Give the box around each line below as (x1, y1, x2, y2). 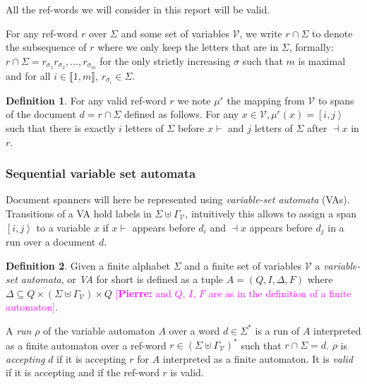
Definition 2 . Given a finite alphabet (6, 258, 171, 272)
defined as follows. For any (124, 107, 239, 121)
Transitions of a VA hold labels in (6, 205, 152, 220)
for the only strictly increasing (100, 53, 231, 68)
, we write (239, 25, 282, 40)
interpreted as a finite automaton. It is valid (162, 351, 354, 366)
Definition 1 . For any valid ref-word (6, 92, 167, 107)
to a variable (36, 220, 91, 234)
